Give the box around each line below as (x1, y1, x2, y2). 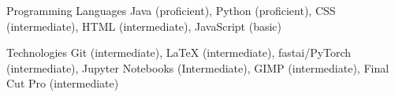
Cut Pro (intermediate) (6, 75, 119, 91)
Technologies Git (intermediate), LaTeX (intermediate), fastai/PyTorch (6, 44, 352, 61)
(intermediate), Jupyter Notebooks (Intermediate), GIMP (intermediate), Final (6, 59, 389, 76)
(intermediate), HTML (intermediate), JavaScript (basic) (6, 17, 282, 34)
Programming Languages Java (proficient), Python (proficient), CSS (6, 2, 336, 18)
